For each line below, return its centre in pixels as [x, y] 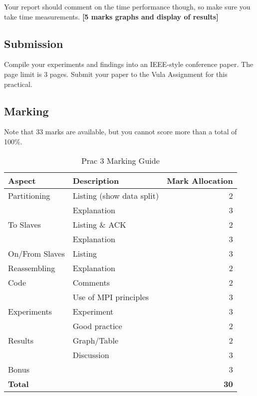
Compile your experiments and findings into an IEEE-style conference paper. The [129, 64]
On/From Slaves [36, 253]
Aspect [22, 180]
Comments [91, 282]
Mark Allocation [200, 180]
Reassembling [32, 268]
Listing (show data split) [116, 195]
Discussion [91, 355]
